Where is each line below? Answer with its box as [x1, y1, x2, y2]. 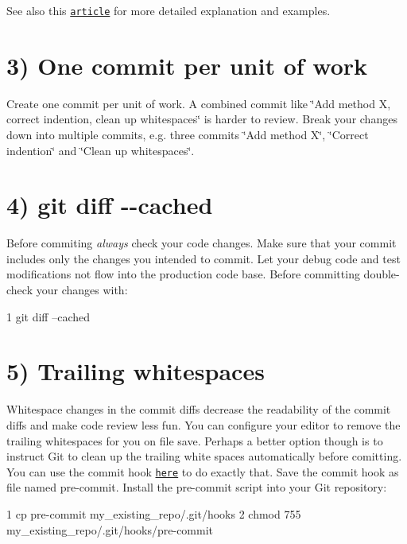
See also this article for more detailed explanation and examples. [6, 2, 331, 18]
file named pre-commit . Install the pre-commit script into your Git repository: [6, 479, 387, 495]
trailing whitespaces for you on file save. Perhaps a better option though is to [6, 432, 383, 449]
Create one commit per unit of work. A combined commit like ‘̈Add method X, [6, 95, 391, 111]
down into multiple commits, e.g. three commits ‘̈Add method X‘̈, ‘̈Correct [6, 126, 369, 142]
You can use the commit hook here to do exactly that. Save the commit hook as [6, 463, 399, 480]
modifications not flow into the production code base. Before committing [6, 266, 360, 282]
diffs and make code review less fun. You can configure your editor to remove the [6, 416, 401, 433]
